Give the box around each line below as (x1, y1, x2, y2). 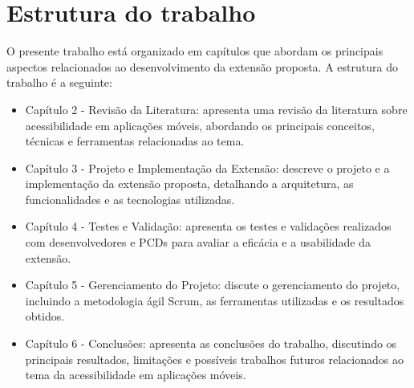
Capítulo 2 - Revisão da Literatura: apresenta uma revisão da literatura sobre (25, 100, 408, 117)
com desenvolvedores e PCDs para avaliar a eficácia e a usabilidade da (25, 234, 371, 251)
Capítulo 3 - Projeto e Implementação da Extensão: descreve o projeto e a (25, 159, 390, 176)
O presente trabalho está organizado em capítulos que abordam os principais (6, 43, 384, 59)
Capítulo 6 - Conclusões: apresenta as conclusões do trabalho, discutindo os (25, 335, 397, 352)
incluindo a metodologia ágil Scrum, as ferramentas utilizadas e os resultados (25, 292, 404, 308)
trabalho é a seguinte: (6, 74, 112, 91)
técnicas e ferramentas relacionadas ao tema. (25, 133, 245, 149)
